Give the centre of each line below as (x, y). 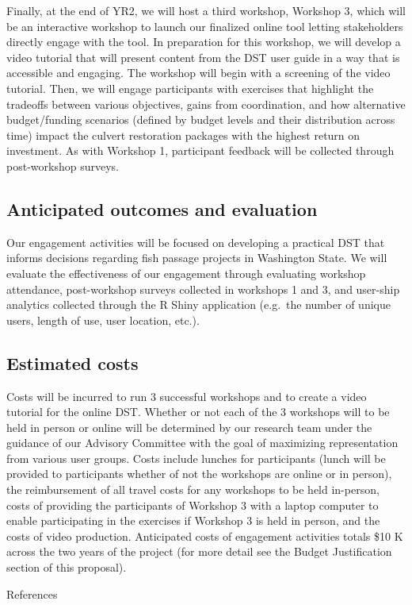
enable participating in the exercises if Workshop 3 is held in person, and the (193, 520)
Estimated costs (72, 362)
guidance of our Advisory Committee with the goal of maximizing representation (202, 443)
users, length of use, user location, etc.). (103, 320)
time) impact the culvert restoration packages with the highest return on (183, 135)
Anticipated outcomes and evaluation (162, 208)
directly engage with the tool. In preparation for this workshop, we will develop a (204, 42)
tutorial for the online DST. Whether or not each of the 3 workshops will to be (198, 412)
